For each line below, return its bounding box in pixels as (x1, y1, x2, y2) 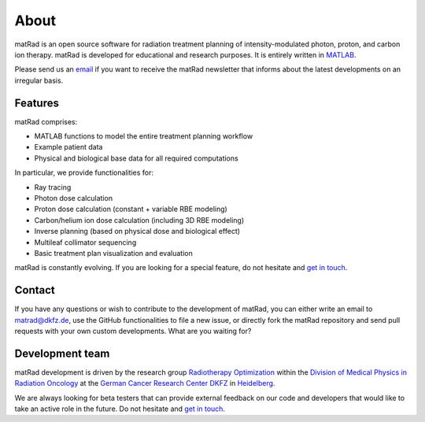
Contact (14, 283, 55, 297)
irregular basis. (14, 76, 64, 85)
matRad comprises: (14, 117, 78, 126)
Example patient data (34, 143, 103, 152)
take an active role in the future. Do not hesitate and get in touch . (14, 404, 226, 413)
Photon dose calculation (34, 193, 113, 202)
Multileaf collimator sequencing (34, 237, 137, 247)
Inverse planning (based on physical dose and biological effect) (34, 227, 240, 236)
